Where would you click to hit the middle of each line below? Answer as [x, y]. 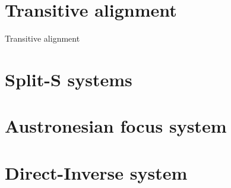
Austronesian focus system [116, 126]
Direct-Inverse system [96, 172]
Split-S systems [69, 79]
